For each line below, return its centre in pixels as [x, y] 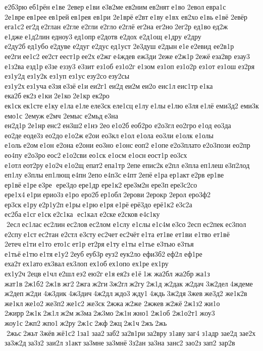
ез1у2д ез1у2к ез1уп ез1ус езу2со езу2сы [67, 76]
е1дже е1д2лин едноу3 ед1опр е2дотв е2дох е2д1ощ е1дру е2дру [103, 36]
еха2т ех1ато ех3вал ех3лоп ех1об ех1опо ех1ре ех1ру [87, 264]
